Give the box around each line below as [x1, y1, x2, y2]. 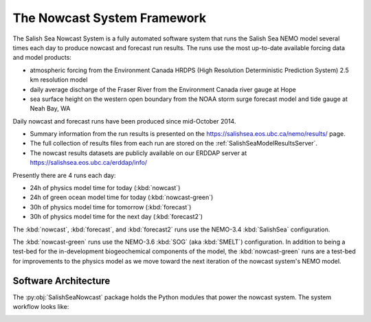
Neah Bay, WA [30, 104, 71, 113]
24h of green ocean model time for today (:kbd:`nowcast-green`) [30, 193, 214, 202]
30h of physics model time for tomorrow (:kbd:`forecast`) [30, 203, 192, 211]
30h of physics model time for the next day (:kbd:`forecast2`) [30, 213, 203, 221]
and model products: [12, 54, 72, 62]
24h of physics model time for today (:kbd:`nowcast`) [30, 184, 181, 192]
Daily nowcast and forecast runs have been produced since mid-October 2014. [12, 117, 236, 125]
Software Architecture [12, 275, 111, 286]
